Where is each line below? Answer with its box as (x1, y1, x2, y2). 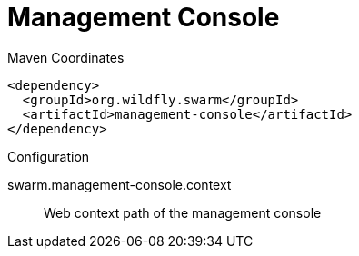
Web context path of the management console (44, 204, 322, 221)
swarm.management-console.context (7, 176, 232, 192)
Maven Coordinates (7, 49, 125, 65)
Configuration (7, 148, 90, 164)
